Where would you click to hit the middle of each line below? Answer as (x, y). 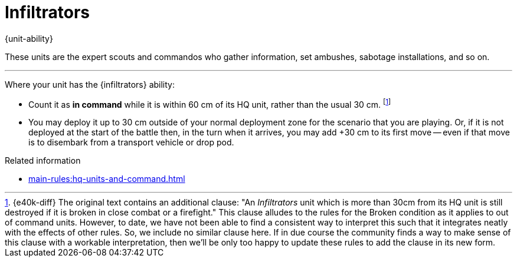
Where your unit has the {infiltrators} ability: (90, 84)
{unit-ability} (29, 38)
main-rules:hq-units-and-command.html (107, 179)
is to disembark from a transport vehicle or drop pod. (131, 142)
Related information (43, 161)
